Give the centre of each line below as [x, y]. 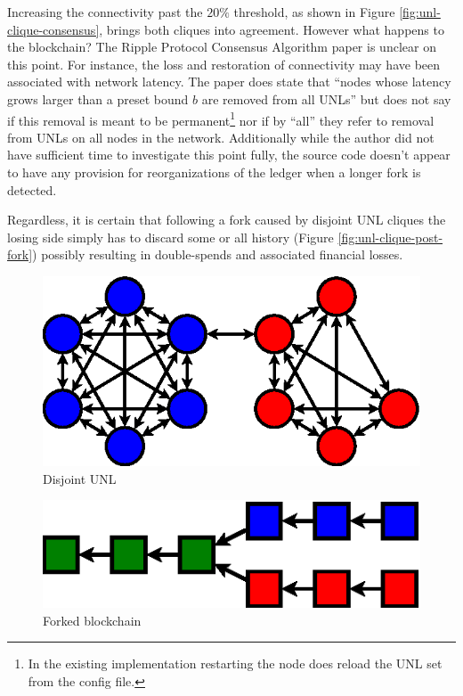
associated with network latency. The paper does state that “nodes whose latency [229, 82]
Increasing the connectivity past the [105, 12]
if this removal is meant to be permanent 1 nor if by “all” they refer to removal [221, 119]
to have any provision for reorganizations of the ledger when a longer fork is [214, 172]
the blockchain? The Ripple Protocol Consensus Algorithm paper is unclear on [222, 47]
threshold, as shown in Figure [314, 12]
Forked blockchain [92, 620]
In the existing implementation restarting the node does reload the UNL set [235, 663]
